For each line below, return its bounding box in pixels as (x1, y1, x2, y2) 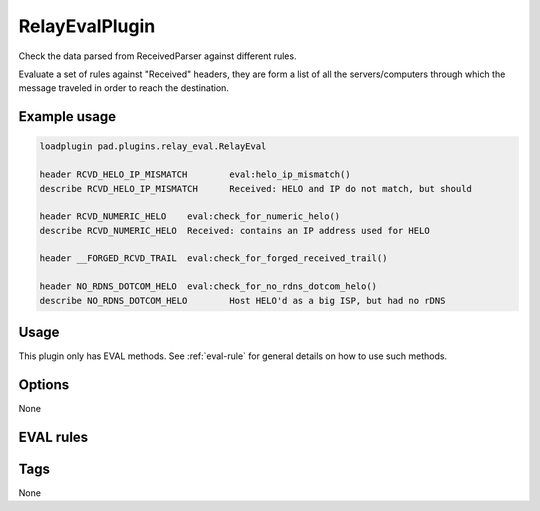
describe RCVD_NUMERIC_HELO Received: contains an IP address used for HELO (39, 225, 430, 236)
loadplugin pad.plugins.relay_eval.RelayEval (39, 141, 267, 152)
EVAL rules (18, 428, 89, 445)
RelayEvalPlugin (18, 15, 156, 37)
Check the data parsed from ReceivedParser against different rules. (18, 50, 297, 62)
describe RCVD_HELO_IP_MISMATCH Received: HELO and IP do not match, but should (39, 183, 472, 194)
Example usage (18, 108, 117, 125)
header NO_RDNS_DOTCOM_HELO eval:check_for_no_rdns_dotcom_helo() (39, 281, 378, 292)
